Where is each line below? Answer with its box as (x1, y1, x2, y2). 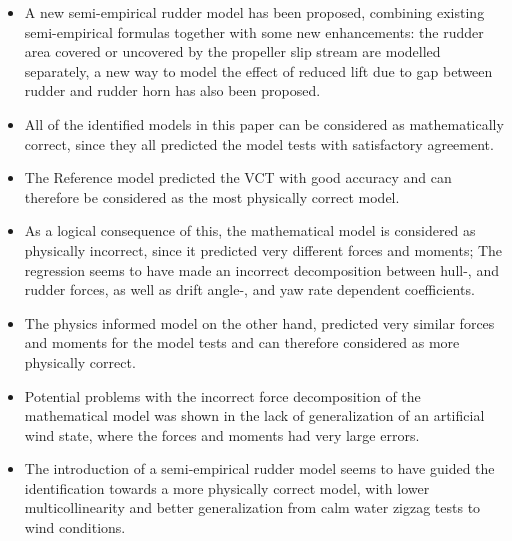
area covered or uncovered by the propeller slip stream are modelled (24, 41, 441, 62)
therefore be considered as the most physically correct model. (24, 186, 400, 207)
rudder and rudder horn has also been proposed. (24, 80, 321, 101)
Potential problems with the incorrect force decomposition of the (24, 385, 421, 406)
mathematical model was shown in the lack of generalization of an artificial (24, 405, 485, 426)
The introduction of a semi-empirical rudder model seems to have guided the (24, 458, 495, 479)
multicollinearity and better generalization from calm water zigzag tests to (24, 497, 481, 518)
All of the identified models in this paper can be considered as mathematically (24, 113, 504, 134)
